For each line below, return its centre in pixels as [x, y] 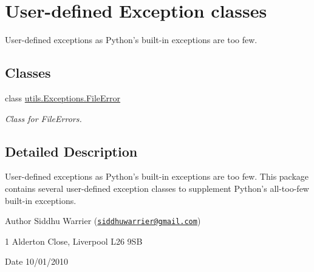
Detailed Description [71, 151]
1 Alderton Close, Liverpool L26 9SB [74, 241]
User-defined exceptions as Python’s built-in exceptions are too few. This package [157, 176]
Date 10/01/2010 [37, 261]
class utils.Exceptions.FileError [63, 97]
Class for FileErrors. [43, 118]
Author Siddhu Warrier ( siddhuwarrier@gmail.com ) [103, 221]
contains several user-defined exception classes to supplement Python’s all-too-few [157, 188]
